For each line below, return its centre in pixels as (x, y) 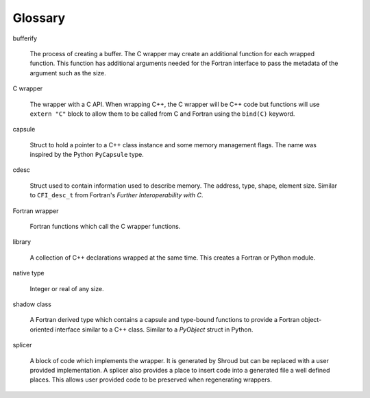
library (22, 242)
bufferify (25, 38)
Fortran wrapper (36, 211)
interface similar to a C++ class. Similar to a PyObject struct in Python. (154, 329)
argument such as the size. (68, 73)
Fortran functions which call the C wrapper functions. (105, 227)
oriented (42, 329)
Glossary (39, 18)
